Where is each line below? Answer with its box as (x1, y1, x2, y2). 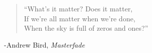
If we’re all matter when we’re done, (24, 13, 135, 23)
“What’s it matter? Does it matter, (24, 3, 133, 14)
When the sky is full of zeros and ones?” (24, 23, 148, 33)
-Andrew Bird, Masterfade (4, 39, 85, 50)
